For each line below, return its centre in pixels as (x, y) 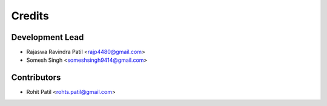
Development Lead (48, 37)
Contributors (36, 78)
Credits (30, 16)
